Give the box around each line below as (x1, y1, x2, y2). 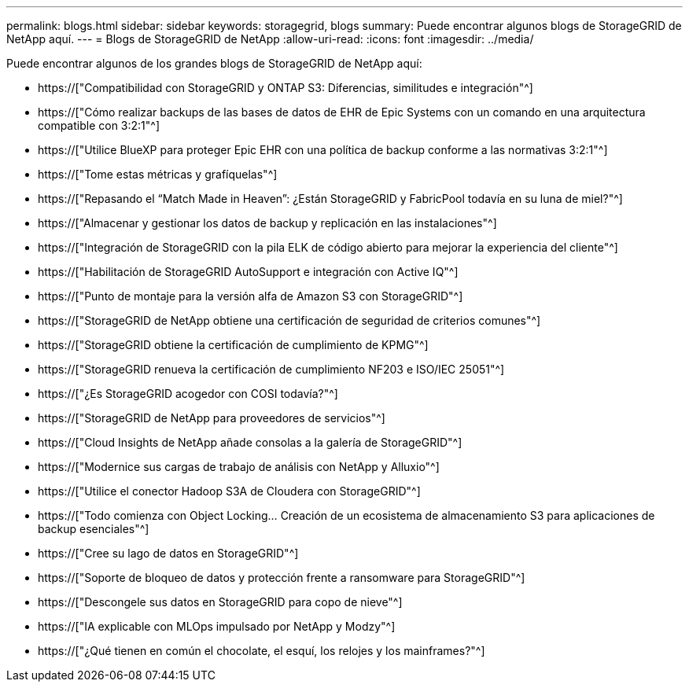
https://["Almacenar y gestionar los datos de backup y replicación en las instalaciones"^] (38, 216, 497, 230)
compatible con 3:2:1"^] (38, 119, 160, 132)
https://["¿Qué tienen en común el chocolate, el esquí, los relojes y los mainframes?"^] (38, 644, 485, 657)
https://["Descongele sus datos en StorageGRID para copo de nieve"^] (38, 595, 403, 609)
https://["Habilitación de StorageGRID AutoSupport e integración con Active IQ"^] (38, 265, 459, 278)
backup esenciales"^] (38, 522, 149, 535)
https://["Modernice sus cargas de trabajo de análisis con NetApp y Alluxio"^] (38, 460, 440, 473)
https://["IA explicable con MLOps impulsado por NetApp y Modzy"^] (38, 620, 396, 633)
